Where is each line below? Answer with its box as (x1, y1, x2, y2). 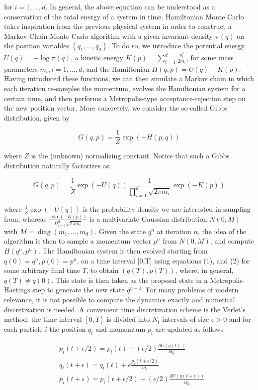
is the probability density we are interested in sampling (83, 203, 251, 214)
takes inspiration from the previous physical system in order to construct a (4, 21, 232, 31)
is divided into (106, 314, 150, 324)
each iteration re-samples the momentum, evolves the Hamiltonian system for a (4, 83, 246, 93)
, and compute (210, 236, 254, 246)
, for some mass (186, 52, 234, 63)
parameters (4, 63, 38, 74)
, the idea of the (197, 226, 247, 236)
